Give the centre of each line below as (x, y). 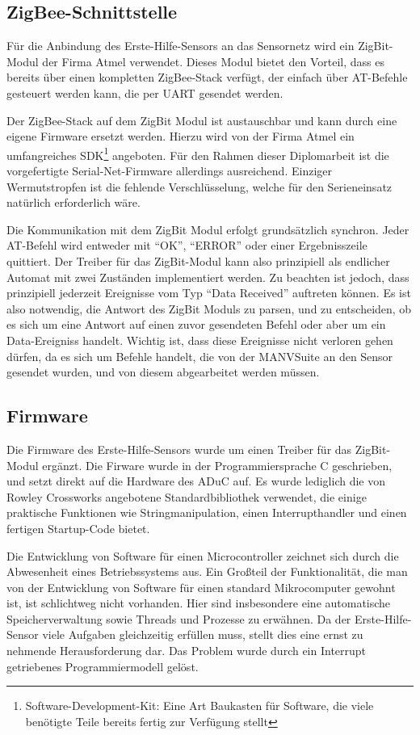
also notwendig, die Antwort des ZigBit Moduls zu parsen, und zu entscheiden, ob (209, 308)
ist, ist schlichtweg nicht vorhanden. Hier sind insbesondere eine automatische (199, 603)
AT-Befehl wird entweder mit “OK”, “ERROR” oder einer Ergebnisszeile (187, 245)
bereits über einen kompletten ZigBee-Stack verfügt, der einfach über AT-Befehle (207, 77)
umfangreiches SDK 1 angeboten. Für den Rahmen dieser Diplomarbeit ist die (198, 153)
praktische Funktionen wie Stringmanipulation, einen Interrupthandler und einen (207, 512)
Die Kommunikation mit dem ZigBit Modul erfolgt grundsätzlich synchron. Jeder (208, 229)
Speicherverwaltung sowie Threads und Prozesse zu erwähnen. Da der (179, 618)
